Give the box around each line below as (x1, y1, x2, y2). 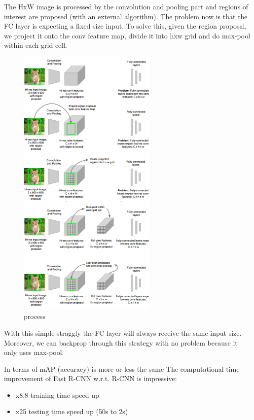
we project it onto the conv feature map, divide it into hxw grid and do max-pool (4, 30, 251, 40)
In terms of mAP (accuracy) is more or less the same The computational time (4, 363, 240, 374)
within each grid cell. (4, 40, 67, 50)
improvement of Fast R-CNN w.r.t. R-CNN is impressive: (4, 373, 177, 384)
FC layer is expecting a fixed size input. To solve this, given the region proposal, (4, 21, 247, 31)
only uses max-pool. (4, 347, 64, 357)
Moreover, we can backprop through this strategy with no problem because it (4, 337, 238, 348)
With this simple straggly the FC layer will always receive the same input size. (4, 327, 242, 338)
